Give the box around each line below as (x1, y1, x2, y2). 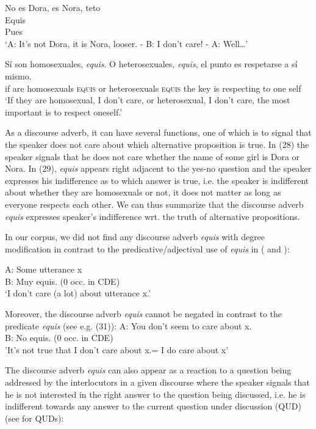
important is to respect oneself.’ (5, 105, 123, 118)
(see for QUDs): (5, 411, 64, 424)
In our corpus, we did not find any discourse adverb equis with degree (5, 230, 265, 243)
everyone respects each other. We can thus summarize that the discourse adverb (5, 197, 304, 210)
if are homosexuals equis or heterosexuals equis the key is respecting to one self (5, 81, 301, 94)
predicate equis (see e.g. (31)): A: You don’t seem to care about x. (5, 319, 252, 332)
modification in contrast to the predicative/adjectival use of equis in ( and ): (5, 242, 290, 255)
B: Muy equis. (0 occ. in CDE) (5, 274, 120, 287)
